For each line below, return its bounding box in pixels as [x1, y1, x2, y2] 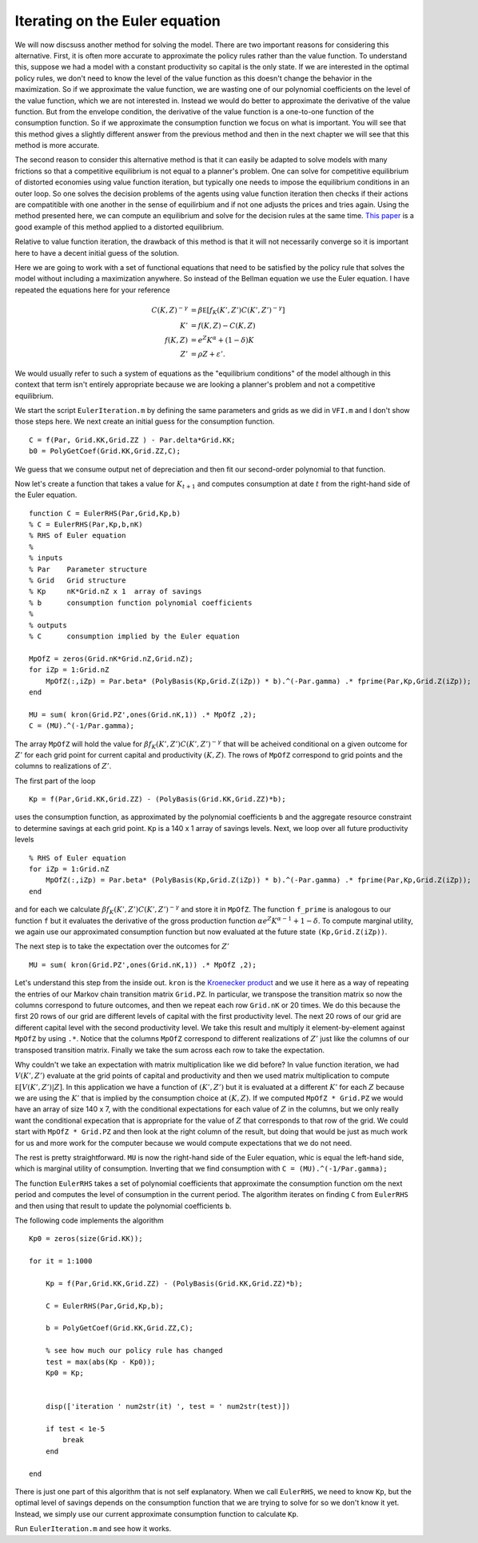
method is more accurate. [14, 141, 100, 150]
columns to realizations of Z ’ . [14, 762, 112, 771]
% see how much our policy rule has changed [45, 1346, 223, 1355]
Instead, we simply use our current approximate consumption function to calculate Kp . [14, 1509, 299, 1518]
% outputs [29, 620, 67, 630]
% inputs [29, 554, 63, 563]
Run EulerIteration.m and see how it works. [14, 1524, 172, 1533]
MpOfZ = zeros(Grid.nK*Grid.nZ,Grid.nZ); [29, 654, 193, 663]
